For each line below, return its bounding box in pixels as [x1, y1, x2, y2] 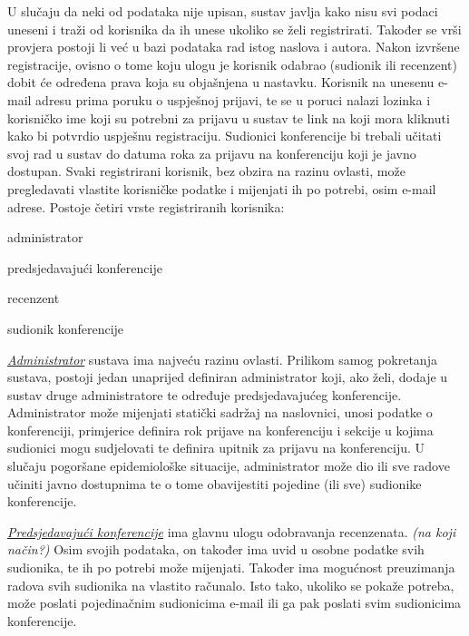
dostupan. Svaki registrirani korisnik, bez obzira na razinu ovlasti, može [7, 161, 405, 181]
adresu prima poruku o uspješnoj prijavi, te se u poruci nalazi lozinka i [35, 90, 431, 109]
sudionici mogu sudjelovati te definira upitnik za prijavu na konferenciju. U [7, 438, 425, 457]
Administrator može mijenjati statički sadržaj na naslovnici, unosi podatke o [7, 403, 433, 422]
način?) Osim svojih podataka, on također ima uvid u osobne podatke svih [7, 540, 425, 559]
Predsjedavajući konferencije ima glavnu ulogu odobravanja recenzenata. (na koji [7, 522, 456, 541]
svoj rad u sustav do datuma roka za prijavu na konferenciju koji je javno [7, 143, 416, 162]
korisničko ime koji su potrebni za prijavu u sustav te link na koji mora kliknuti [7, 108, 450, 127]
